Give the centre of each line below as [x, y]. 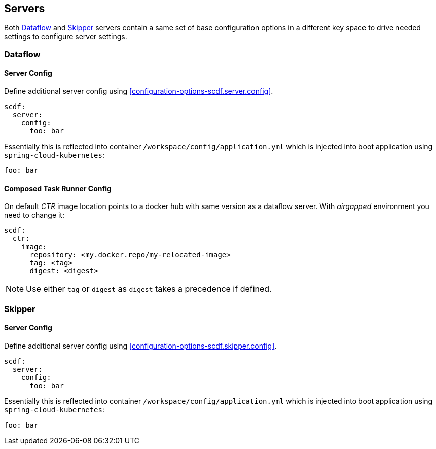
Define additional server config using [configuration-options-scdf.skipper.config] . [140, 346]
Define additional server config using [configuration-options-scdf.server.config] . [139, 91]
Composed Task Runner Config [58, 188]
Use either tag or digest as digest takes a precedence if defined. [149, 289]
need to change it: [34, 215]
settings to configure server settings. [66, 37]
